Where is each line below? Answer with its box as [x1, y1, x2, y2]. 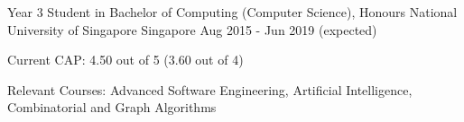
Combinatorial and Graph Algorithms [7, 98, 217, 117]
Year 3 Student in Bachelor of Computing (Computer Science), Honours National [7, 3, 458, 21]
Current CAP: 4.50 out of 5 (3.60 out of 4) [7, 50, 244, 69]
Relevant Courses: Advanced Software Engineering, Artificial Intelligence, [7, 80, 413, 99]
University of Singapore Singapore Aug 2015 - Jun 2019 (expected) [7, 20, 377, 39]
